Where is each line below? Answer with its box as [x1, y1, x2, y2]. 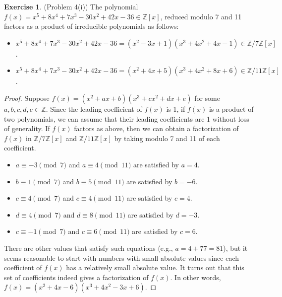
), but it [223, 242, 248, 253]
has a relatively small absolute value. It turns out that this [66, 262, 244, 273]
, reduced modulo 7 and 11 [160, 11, 242, 21]
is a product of [209, 103, 254, 114]
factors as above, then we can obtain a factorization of [74, 123, 239, 134]
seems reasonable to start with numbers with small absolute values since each [4, 252, 239, 263]
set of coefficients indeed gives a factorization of [4, 272, 149, 282]
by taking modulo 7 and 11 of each [114, 133, 220, 143]
